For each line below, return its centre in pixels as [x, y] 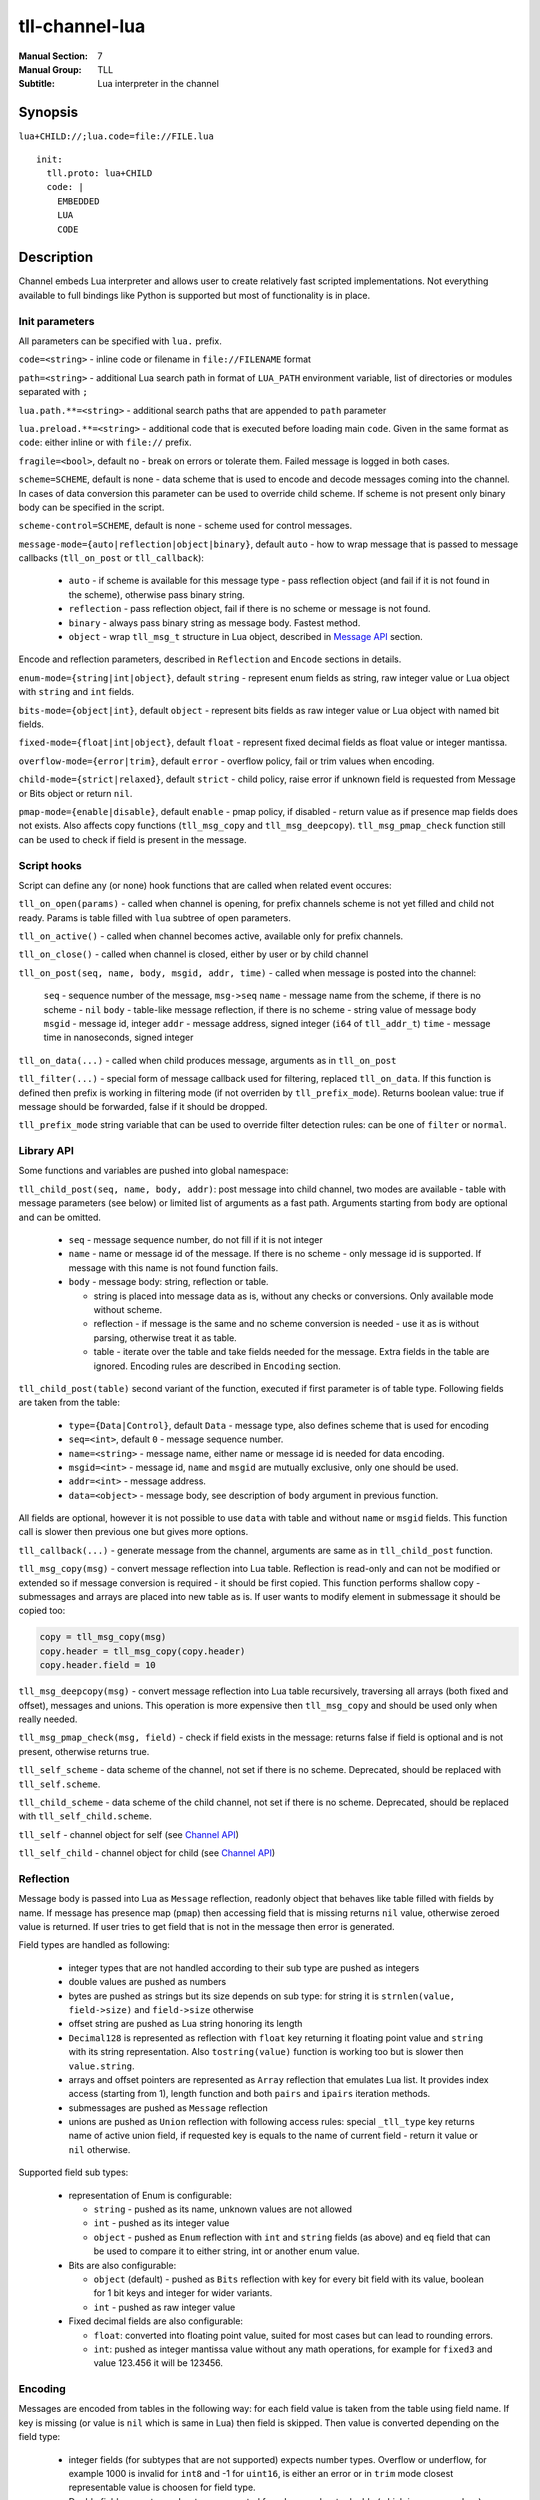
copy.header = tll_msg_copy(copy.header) [142, 1651]
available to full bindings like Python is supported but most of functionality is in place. [194, 295]
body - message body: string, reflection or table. [168, 1282]
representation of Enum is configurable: [150, 2195]
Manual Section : [53, 56]
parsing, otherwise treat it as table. [165, 1337]
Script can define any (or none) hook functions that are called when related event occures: [205, 885]
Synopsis [48, 112]
